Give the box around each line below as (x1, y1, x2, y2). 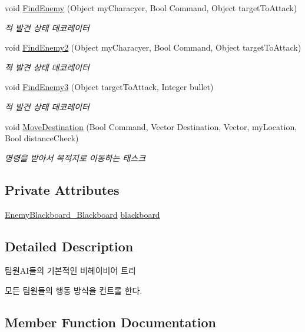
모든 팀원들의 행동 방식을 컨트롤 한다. (5, 284, 142, 296)
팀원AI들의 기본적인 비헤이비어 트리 (5, 264, 136, 277)
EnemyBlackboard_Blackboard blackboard (5, 208, 160, 220)
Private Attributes (5, 180, 120, 198)
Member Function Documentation (5, 313, 217, 331)
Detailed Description (5, 237, 134, 255)
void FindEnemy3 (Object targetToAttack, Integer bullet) (5, 81, 214, 93)
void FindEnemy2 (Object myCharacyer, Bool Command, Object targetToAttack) (5, 41, 301, 54)
